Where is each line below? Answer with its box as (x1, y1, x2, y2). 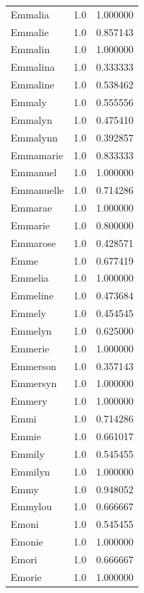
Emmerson (11, 358, 56, 373)
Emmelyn (11, 323, 52, 338)
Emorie (11, 569, 42, 584)
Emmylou (11, 499, 52, 514)
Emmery (11, 393, 47, 408)
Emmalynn (11, 129, 58, 144)
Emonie (11, 534, 44, 549)
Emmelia (11, 270, 49, 285)
